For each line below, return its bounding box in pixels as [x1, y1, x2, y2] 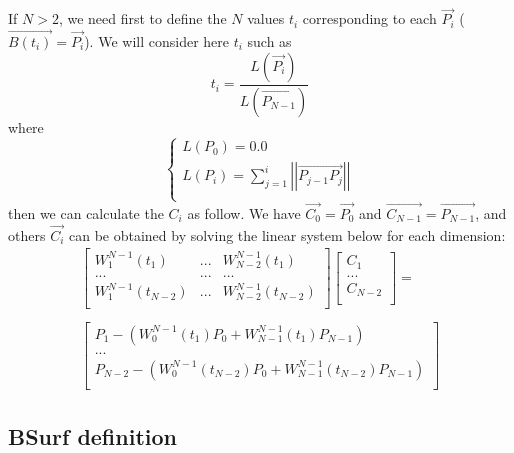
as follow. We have [187, 202, 301, 223]
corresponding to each [302, 8, 437, 29]
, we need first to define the [58, 8, 227, 29]
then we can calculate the [8, 202, 164, 223]
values [247, 8, 285, 29]
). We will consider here [84, 31, 229, 52]
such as [247, 31, 292, 52]
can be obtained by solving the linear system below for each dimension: [68, 224, 506, 245]
